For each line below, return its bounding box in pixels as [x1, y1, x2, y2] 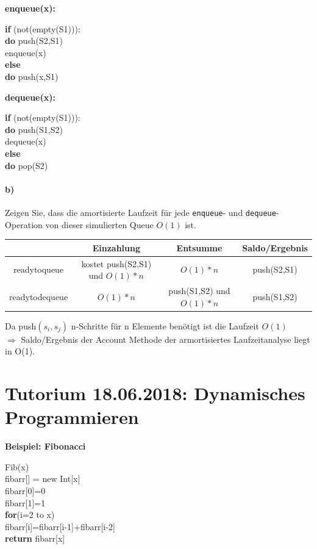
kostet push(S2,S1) [81, 257, 152, 270]
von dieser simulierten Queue [45, 218, 154, 231]
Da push [5, 319, 37, 332]
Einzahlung [92, 241, 141, 254]
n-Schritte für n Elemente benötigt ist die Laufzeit [71, 319, 259, 332]
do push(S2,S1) [5, 34, 63, 47]
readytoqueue [13, 263, 64, 276]
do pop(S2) [5, 159, 48, 171]
